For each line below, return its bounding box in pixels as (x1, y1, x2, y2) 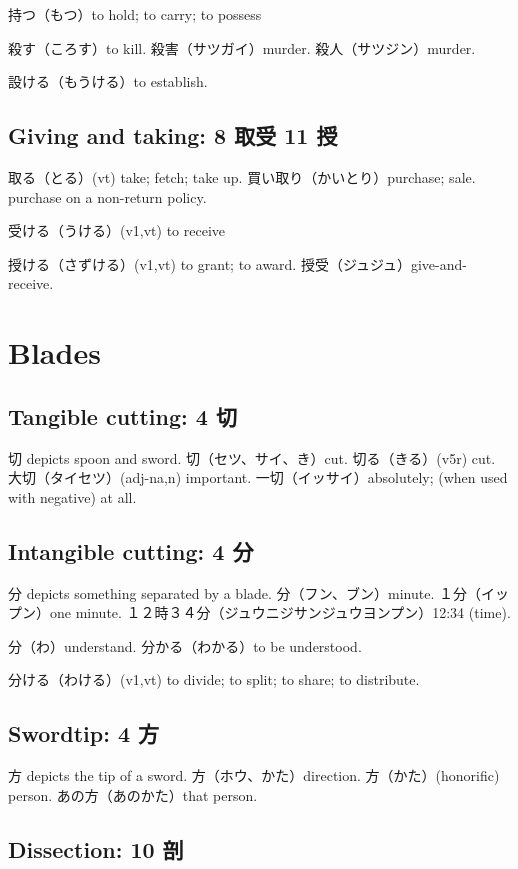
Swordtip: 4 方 (8, 718, 160, 749)
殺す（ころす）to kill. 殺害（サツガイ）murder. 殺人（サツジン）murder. (8, 37, 476, 58)
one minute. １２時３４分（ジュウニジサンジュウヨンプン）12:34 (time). (49, 602, 511, 623)
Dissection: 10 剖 (8, 833, 184, 864)
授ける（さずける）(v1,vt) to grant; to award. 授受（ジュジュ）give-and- (8, 253, 467, 274)
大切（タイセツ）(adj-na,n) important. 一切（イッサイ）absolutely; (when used (8, 467, 508, 488)
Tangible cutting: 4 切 (8, 400, 237, 431)
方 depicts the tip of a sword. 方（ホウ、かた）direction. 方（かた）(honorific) (8, 765, 500, 786)
